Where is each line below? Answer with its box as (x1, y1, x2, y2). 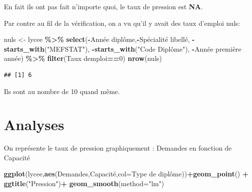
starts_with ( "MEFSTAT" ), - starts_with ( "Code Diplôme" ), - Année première (4, 43, 242, 54)
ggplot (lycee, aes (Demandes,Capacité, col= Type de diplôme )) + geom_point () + (4, 169, 249, 179)
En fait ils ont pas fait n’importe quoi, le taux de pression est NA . (4, 1, 203, 11)
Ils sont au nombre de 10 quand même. (4, 86, 120, 96)
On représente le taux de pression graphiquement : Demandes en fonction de (4, 143, 232, 153)
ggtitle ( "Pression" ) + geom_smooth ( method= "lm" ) (4, 178, 164, 189)
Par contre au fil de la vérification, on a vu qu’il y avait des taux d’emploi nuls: (4, 18, 240, 28)
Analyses (4, 115, 64, 134)
